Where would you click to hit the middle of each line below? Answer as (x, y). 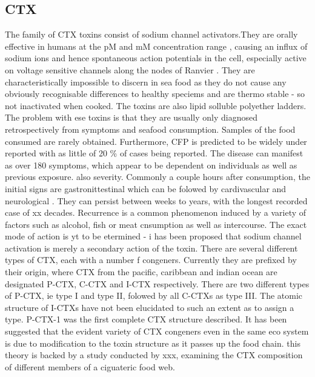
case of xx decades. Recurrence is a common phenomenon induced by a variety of (156, 212)
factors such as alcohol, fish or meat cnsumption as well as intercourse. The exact (156, 224)
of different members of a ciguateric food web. (90, 366)
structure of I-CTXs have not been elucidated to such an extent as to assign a (150, 307)
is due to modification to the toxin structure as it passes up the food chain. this (153, 343)
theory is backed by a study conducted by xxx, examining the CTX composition (154, 355)
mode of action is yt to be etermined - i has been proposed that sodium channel (153, 236)
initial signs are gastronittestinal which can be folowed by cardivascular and (146, 188)
